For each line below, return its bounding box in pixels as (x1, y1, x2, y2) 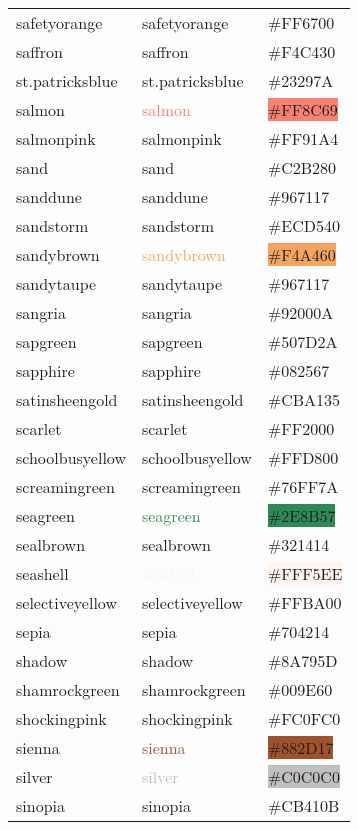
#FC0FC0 (267, 707, 341, 730)
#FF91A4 (267, 127, 339, 150)
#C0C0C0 (267, 765, 340, 788)
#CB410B (267, 794, 340, 817)
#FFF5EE (267, 562, 343, 585)
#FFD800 (267, 446, 339, 469)
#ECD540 (267, 214, 340, 237)
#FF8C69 (267, 98, 338, 121)
